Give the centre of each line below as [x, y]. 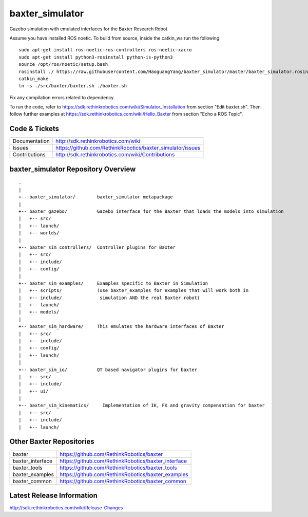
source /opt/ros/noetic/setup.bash [63, 64]
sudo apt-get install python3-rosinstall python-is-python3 [96, 57]
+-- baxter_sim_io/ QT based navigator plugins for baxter [108, 370]
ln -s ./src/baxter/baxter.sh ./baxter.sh [73, 86]
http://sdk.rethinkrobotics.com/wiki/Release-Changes [66, 508]
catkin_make [34, 79]
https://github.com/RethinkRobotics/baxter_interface [123, 461]
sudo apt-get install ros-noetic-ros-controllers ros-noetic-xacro [105, 50]
